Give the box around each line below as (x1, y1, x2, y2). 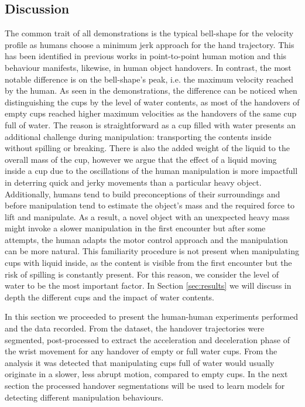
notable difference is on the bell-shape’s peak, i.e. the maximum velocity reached (5, 73, 293, 85)
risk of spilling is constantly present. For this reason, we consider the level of (5, 268, 279, 280)
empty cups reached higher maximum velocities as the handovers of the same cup (5, 107, 297, 119)
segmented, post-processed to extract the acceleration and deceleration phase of (5, 333, 290, 346)
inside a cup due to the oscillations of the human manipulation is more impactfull (5, 165, 298, 177)
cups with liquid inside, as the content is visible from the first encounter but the (5, 256, 292, 269)
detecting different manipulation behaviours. (5, 391, 164, 403)
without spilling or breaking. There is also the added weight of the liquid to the (5, 142, 290, 154)
